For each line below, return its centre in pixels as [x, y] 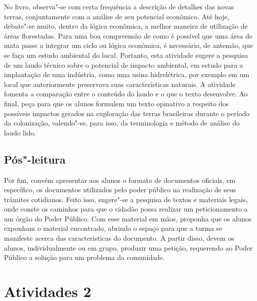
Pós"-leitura [35, 159]
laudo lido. [20, 132]
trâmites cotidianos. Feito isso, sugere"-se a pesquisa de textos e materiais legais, [126, 199]
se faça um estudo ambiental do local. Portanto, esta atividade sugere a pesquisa [126, 55]
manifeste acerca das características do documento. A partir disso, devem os [119, 238]
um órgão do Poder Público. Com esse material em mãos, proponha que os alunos [128, 218]
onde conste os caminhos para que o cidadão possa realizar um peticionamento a [126, 209]
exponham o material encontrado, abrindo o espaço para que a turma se [113, 228]
